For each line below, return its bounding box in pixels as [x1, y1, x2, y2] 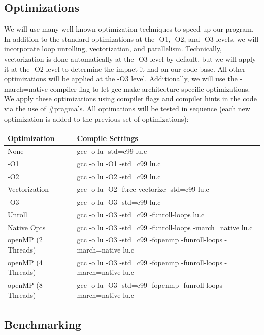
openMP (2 [8, 234, 43, 245]
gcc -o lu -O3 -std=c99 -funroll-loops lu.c [77, 209, 205, 219]
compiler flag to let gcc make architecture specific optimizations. [50, 83, 250, 94]
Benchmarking [4, 317, 81, 332]
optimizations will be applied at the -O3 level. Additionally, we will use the [4, 73, 238, 84]
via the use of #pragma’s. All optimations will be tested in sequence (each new [4, 103, 250, 114]
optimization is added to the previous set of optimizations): [4, 113, 189, 124]
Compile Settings [77, 132, 138, 143]
